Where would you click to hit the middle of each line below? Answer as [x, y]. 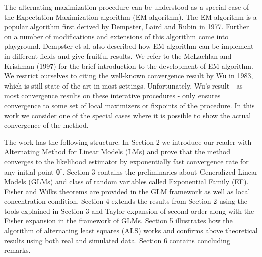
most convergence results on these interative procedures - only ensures [112, 95]
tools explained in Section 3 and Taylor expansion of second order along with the [129, 210]
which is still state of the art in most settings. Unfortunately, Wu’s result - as [123, 85]
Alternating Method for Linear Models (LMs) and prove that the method [117, 152]
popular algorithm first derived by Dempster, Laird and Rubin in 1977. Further [127, 26]
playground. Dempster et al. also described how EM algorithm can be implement [129, 46]
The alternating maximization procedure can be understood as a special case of [127, 7]
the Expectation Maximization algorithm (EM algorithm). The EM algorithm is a [130, 16]
